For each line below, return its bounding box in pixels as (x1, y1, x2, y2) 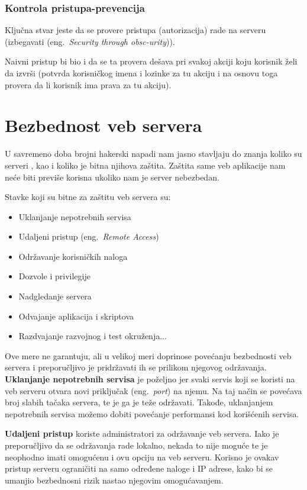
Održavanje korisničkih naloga (18, 250, 128, 262)
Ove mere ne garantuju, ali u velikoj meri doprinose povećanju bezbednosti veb (5, 349, 292, 362)
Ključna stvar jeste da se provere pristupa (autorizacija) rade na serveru (5, 24, 266, 36)
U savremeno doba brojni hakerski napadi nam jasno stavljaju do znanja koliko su (5, 147, 302, 160)
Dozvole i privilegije (18, 270, 91, 282)
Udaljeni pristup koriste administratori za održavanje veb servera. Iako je (5, 427, 279, 440)
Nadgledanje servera (18, 290, 92, 302)
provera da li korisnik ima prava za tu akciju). (5, 78, 172, 91)
